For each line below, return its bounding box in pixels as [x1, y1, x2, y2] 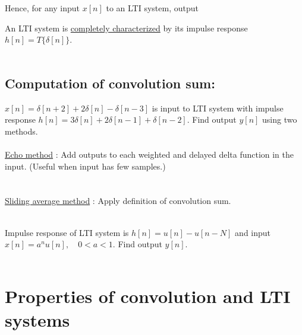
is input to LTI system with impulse [152, 101, 284, 114]
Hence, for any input [5, 2, 80, 14]
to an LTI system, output [106, 2, 199, 14]
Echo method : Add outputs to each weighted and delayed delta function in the [5, 148, 294, 160]
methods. [5, 125, 38, 137]
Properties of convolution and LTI [5, 284, 291, 308]
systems [5, 307, 70, 331]
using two [262, 113, 297, 126]
